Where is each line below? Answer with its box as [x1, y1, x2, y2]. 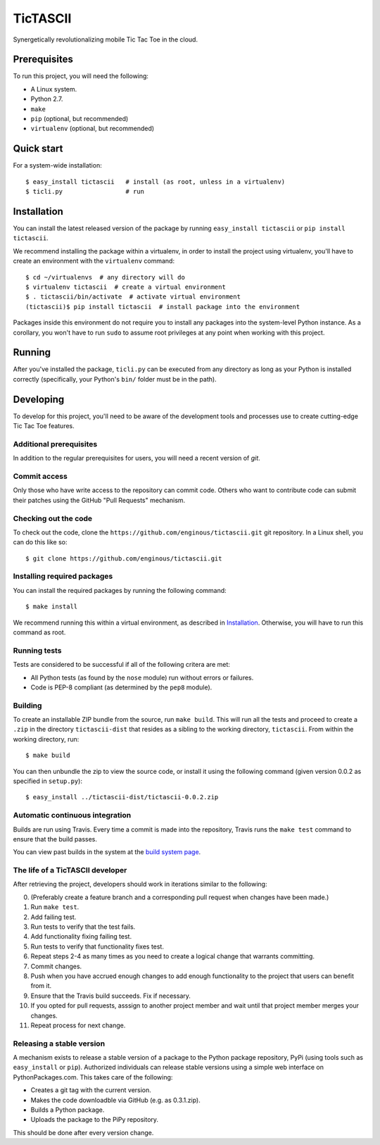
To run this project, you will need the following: [13, 72, 149, 80]
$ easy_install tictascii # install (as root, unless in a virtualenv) [25, 177, 286, 186]
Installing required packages [13, 571, 113, 581]
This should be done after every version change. [13, 1128, 154, 1137]
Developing [13, 393, 65, 405]
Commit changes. [30, 962, 82, 970]
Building [13, 701, 42, 711]
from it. [30, 982, 52, 990]
